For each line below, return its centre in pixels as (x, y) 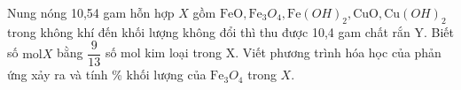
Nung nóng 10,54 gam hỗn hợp (91, 12)
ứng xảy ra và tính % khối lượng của (107, 75)
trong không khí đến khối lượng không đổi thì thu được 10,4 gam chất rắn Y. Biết (230, 31)
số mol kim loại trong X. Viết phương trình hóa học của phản (273, 52)
